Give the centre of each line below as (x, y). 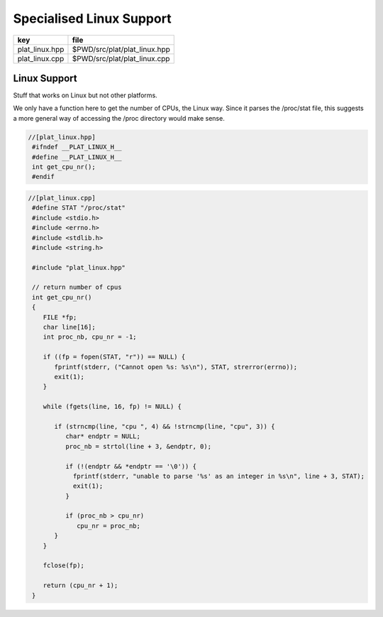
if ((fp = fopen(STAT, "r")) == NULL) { (114, 357)
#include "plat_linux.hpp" (79, 267)
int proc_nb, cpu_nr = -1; (90, 337)
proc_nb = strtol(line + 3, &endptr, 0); (138, 446)
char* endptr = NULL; (103, 436)
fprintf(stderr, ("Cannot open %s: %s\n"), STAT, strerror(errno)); (176, 367)
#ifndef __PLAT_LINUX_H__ (77, 147)
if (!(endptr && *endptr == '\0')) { (131, 466)
